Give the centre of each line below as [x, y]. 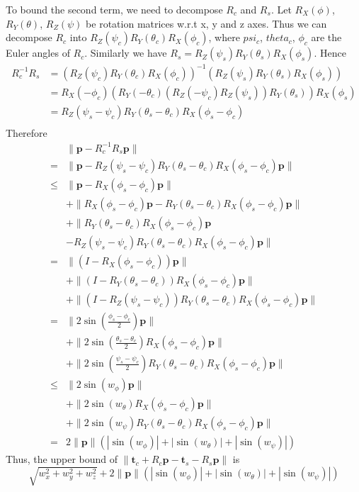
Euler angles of [38, 53]
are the [326, 37]
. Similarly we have [126, 53]
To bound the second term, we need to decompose [114, 9]
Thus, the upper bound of [62, 459]
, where [224, 37]
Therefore [27, 132]
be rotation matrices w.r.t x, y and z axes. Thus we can [206, 23]
